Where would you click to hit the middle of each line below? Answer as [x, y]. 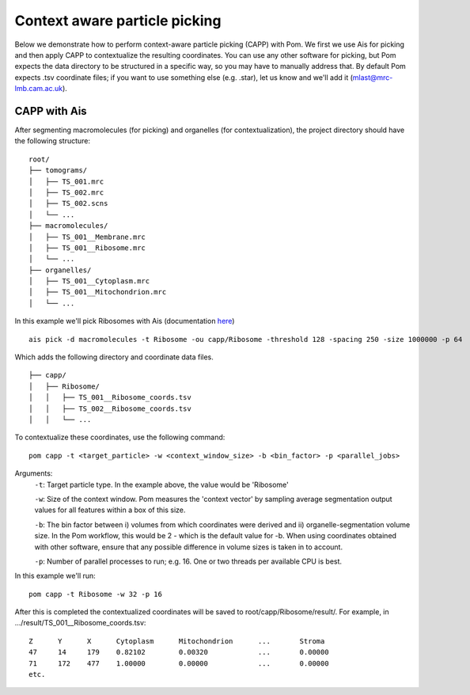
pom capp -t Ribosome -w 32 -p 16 [95, 594]
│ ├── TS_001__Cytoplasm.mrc [89, 281]
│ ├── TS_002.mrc [66, 192]
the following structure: [53, 141]
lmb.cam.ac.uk [39, 89]
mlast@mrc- [373, 77]
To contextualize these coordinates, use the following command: [120, 437]
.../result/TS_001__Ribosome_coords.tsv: [80, 623]
